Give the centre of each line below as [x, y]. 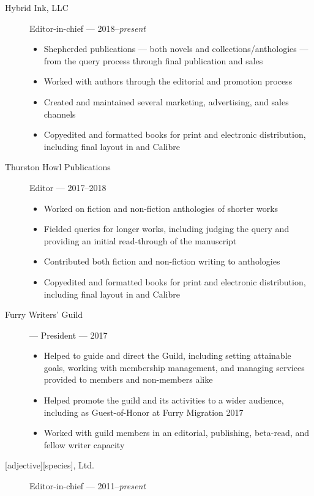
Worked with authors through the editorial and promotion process [168, 81]
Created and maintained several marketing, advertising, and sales [166, 101]
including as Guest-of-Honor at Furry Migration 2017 [144, 412]
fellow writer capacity [84, 444]
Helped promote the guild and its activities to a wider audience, [164, 400]
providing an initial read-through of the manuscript [140, 240]
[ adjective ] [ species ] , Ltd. [50, 465]
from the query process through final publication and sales [153, 60]
